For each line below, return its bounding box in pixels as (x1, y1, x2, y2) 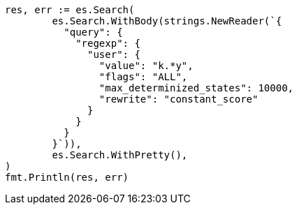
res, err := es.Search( (5, 4, 135, 15)
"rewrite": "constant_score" (99, 93, 259, 105)
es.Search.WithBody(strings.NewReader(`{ (52, 15, 282, 27)
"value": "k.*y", (99, 60, 194, 71)
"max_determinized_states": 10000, (99, 82, 294, 93)
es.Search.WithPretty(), (52, 149, 188, 160)
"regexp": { (75, 38, 140, 49)
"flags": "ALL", (99, 71, 188, 82)
